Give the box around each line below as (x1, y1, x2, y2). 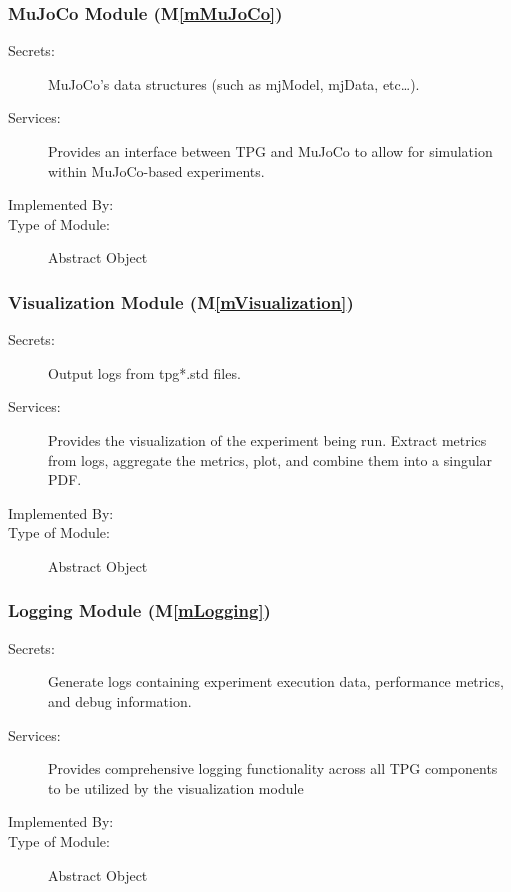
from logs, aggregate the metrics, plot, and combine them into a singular (48, 449, 493, 470)
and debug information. (48, 690, 192, 711)
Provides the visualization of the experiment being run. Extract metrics (48, 429, 487, 450)
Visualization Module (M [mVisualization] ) (8, 289, 354, 314)
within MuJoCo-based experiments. (48, 160, 265, 181)
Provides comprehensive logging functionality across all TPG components (48, 758, 498, 779)
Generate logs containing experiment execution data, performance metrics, (48, 671, 504, 692)
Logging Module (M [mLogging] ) (8, 598, 271, 623)
